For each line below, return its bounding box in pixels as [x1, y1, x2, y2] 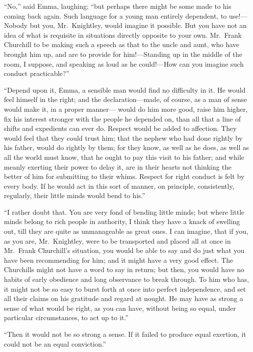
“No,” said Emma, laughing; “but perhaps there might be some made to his [4, 1, 231, 11]
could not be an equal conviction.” [4, 338, 106, 349]
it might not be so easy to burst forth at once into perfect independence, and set [4, 283, 246, 294]
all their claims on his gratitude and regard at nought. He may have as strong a [4, 293, 243, 303]
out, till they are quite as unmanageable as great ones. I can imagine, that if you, [4, 226, 249, 236]
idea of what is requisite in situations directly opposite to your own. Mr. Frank [4, 29, 242, 40]
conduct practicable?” [4, 68, 70, 78]
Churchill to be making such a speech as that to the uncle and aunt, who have [4, 39, 239, 50]
